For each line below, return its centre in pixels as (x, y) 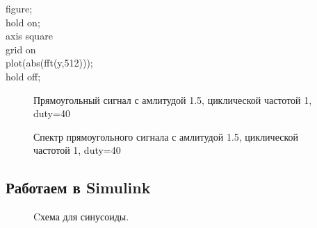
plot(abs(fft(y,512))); (49, 63)
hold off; (23, 76)
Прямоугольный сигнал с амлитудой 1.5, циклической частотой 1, (173, 99)
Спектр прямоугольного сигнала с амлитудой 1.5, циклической (166, 136)
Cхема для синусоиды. (81, 217)
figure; (19, 8)
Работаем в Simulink (78, 187)
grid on (21, 49)
